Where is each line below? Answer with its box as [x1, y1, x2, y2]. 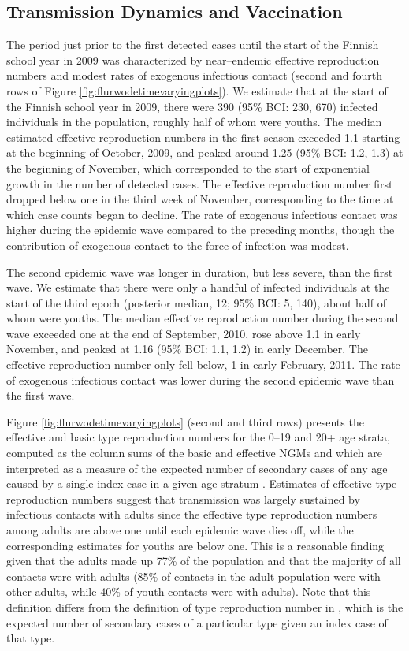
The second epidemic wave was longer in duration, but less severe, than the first [6, 263, 393, 280]
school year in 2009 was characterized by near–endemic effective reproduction [6, 51, 380, 68]
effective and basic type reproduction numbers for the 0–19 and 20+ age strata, [6, 429, 390, 445]
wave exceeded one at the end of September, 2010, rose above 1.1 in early [6, 325, 361, 341]
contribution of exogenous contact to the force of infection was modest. [6, 236, 349, 253]
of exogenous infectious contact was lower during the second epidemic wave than [6, 371, 395, 388]
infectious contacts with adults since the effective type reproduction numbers [6, 506, 377, 523]
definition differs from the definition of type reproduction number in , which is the [6, 598, 403, 615]
